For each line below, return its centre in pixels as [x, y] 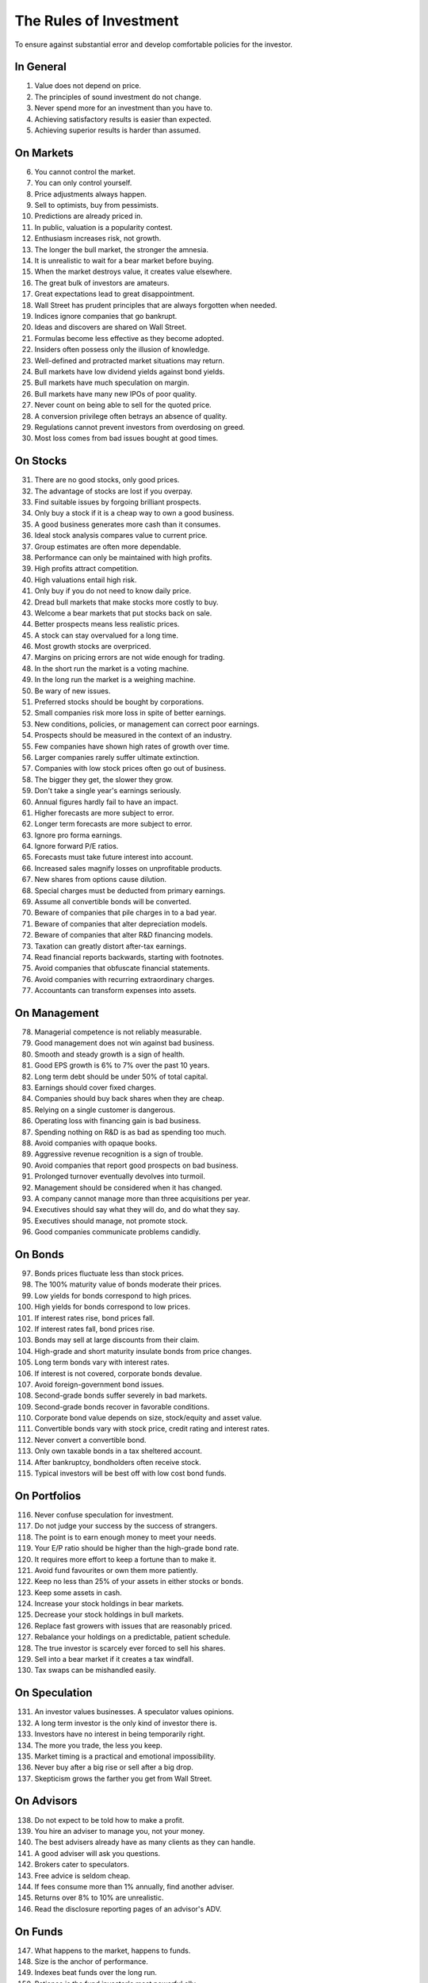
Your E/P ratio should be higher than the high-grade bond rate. [137, 1548]
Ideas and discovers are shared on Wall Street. [111, 327]
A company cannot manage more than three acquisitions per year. [142, 1199]
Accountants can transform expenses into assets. [116, 991]
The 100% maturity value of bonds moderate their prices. [128, 1284]
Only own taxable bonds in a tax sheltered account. [118, 1451]
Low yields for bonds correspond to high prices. [113, 1295]
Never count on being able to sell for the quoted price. [123, 405]
